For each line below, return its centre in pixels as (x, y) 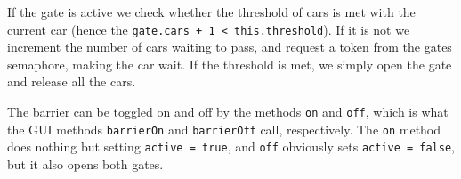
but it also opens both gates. (85, 164)
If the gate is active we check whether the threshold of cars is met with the (211, 12)
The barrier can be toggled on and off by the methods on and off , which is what (228, 112)
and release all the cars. (72, 81)
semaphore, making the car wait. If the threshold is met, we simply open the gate (230, 64)
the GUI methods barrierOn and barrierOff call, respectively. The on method (224, 129)
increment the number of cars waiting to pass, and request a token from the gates (230, 47)
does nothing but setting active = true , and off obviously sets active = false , (231, 146)
